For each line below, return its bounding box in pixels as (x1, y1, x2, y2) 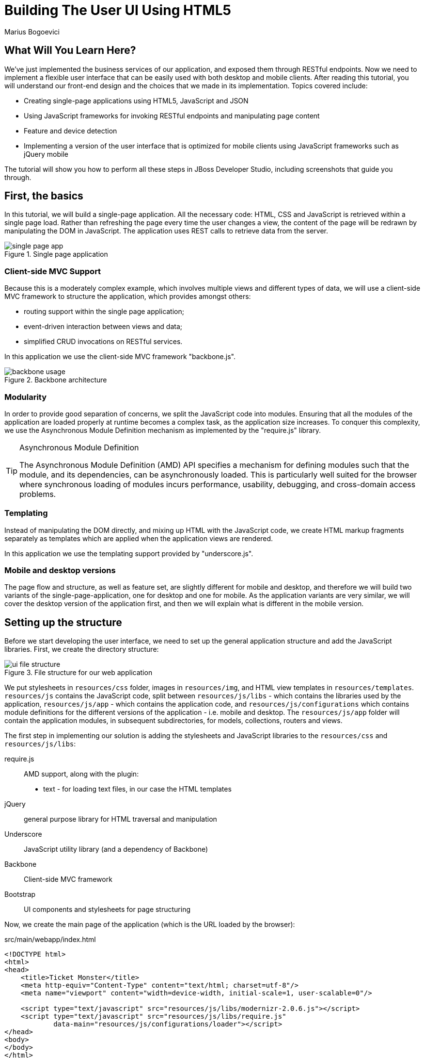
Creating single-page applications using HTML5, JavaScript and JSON (24, 96, 249, 105)
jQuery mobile (24, 149, 69, 158)
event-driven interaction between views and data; (24, 322, 182, 331)
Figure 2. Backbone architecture (4, 376, 107, 384)
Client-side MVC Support (4, 266, 101, 276)
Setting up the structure (4, 616, 122, 628)
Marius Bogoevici (4, 27, 60, 36)
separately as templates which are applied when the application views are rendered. (4, 534, 273, 543)
